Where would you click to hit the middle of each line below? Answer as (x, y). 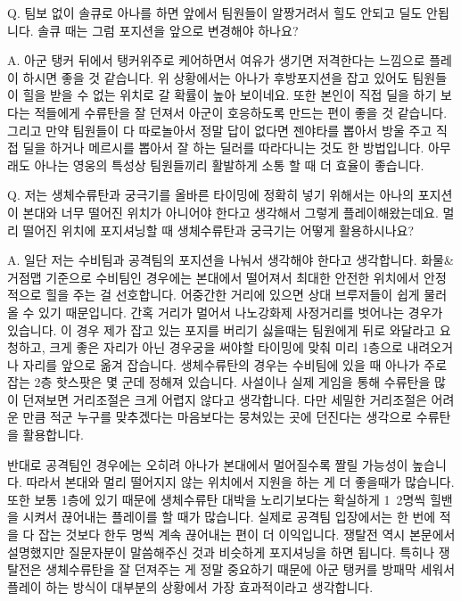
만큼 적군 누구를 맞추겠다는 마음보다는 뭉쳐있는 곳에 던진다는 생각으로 (218, 417)
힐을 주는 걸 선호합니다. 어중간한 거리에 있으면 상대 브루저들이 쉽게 (233, 295)
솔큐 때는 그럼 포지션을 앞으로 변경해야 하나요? (168, 30)
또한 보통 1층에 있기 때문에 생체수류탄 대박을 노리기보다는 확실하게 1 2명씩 (217, 499)
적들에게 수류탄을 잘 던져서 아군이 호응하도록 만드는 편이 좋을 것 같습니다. (241, 112)
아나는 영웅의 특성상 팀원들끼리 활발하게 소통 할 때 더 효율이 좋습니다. (229, 165)
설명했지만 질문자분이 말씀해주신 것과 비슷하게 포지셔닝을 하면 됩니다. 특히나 (221, 552)
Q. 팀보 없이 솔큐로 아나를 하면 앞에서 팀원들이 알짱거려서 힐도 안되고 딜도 (215, 12)
